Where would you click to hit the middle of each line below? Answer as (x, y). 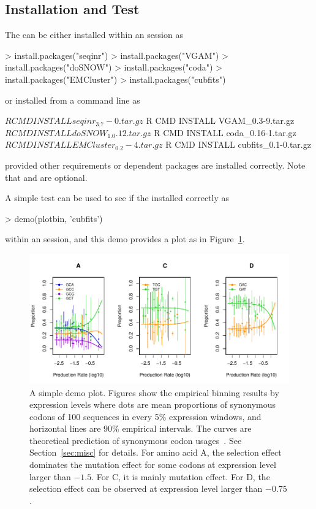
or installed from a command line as (73, 100)
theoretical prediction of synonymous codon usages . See (136, 440)
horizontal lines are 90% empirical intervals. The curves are (141, 428)
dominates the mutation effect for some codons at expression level (153, 465)
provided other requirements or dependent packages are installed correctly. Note (155, 165)
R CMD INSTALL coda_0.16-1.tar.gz (225, 132)
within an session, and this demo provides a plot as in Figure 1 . (125, 239)
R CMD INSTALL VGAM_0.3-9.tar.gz (220, 121)
